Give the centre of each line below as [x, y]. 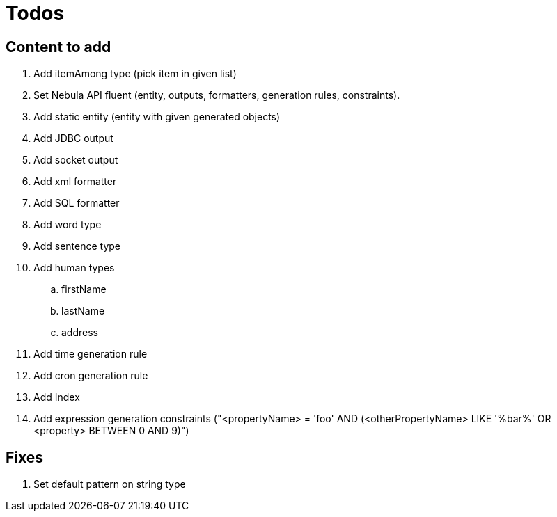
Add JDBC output [73, 138]
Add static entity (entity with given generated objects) [157, 117]
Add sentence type [77, 246]
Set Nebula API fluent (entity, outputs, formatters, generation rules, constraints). [217, 95]
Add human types [74, 268]
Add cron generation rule [91, 376]
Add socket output [76, 160]
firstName [84, 289]
